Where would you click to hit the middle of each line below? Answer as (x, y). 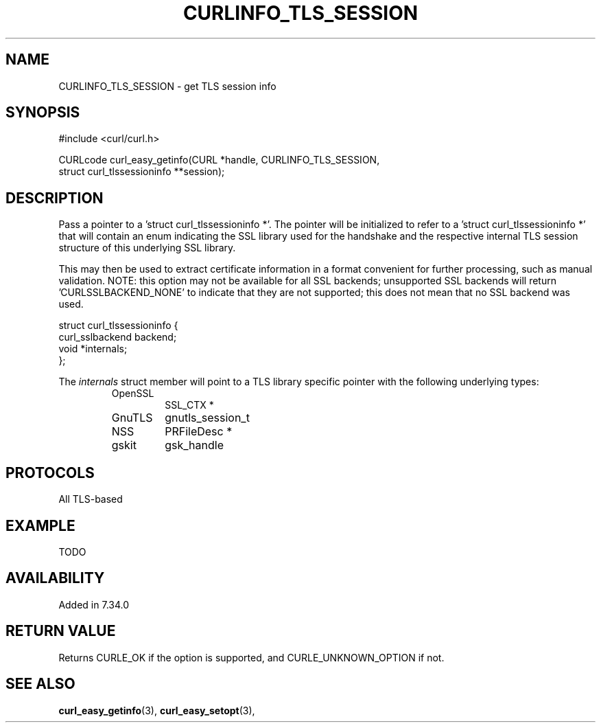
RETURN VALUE (61, 631)
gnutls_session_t (207, 418)
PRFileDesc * (199, 432)
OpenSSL (133, 394)
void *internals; (93, 349)
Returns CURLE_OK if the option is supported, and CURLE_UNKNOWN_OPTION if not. (251, 657)
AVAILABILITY (55, 578)
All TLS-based (91, 499)
